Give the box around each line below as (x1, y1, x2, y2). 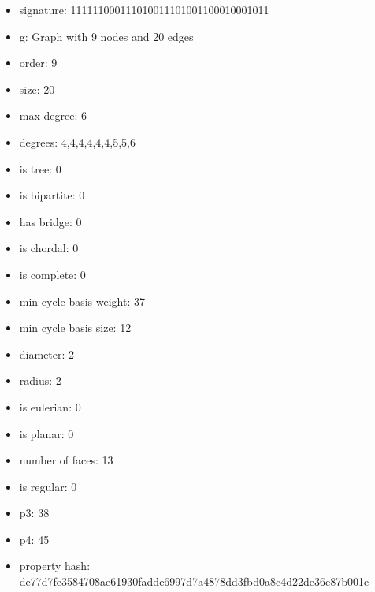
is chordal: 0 (19, 240, 79, 256)
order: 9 (19, 54, 58, 71)
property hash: (19, 557, 91, 574)
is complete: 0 (19, 266, 86, 282)
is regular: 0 (19, 478, 77, 494)
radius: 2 (19, 372, 61, 389)
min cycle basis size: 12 (19, 319, 132, 336)
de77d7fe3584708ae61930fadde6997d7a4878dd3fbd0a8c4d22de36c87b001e (19, 573, 369, 590)
